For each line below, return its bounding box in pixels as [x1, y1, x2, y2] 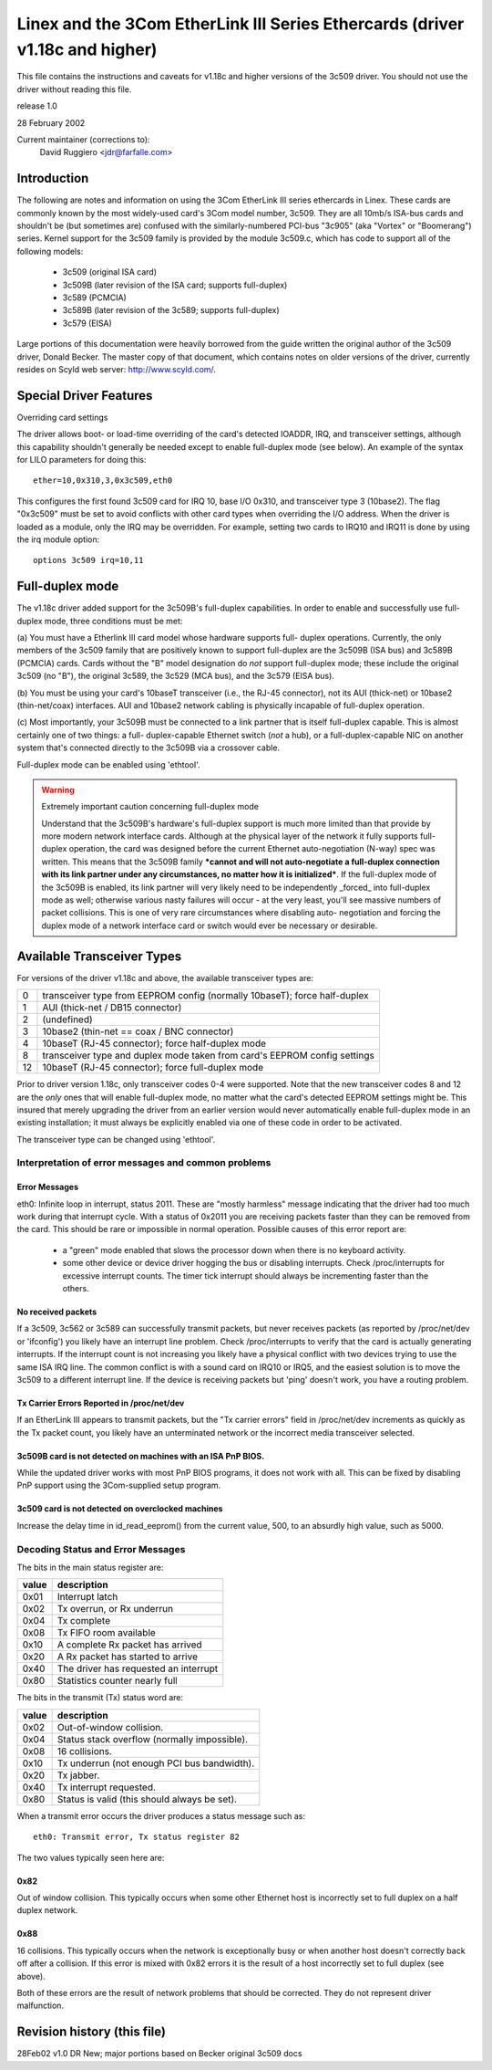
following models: [16, 246, 84, 256]
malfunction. [16, 2000, 64, 2012]
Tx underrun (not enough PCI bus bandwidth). [56, 1757, 255, 1770]
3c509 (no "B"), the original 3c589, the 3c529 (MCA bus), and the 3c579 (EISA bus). [16, 671, 334, 682]
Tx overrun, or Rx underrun [56, 1603, 173, 1615]
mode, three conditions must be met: [44, 615, 183, 626]
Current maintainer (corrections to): [16, 133, 150, 145]
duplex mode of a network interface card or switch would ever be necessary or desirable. [41, 920, 378, 931]
